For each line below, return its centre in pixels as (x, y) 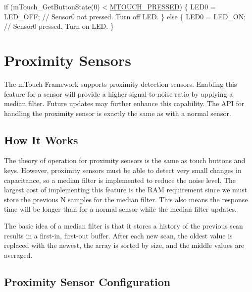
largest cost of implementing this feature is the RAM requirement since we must (126, 190)
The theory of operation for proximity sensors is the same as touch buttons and (125, 160)
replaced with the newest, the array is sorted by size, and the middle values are (124, 245)
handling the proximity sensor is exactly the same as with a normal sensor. (118, 113)
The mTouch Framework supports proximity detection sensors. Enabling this (121, 84)
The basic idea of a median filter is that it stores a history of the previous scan (124, 226)
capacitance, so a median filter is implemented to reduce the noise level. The (120, 180)
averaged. (18, 255)
